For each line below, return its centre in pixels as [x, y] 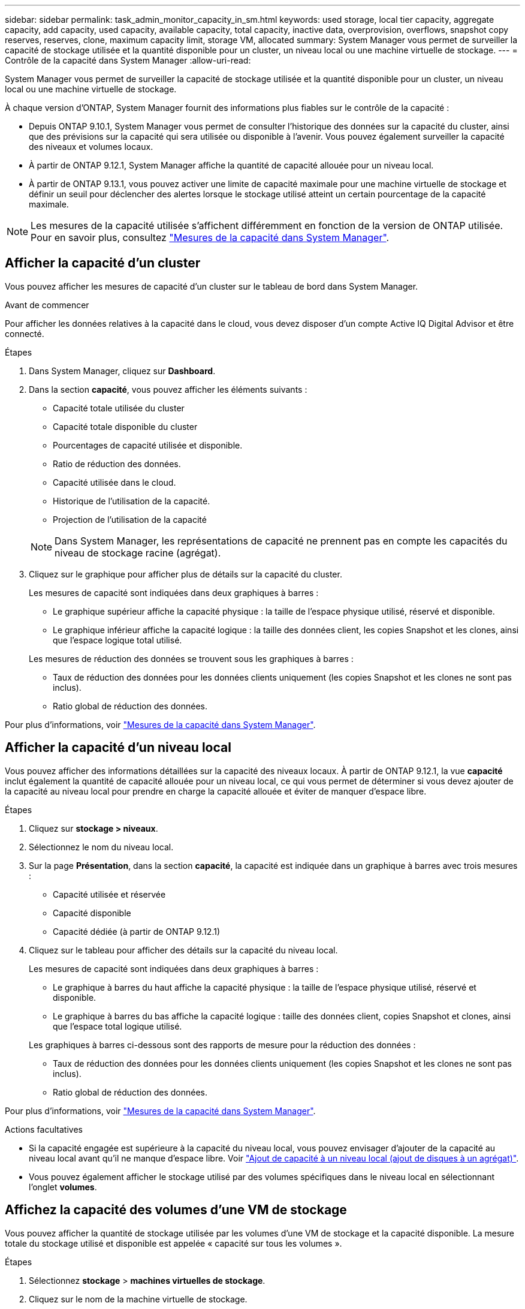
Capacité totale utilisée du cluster [119, 408]
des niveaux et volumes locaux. [91, 147]
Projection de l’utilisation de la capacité [130, 519]
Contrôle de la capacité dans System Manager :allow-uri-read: [128, 60]
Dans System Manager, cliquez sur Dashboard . [122, 371]
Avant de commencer [47, 305]
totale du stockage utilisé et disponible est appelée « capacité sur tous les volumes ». [174, 1243]
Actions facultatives [44, 1129]
